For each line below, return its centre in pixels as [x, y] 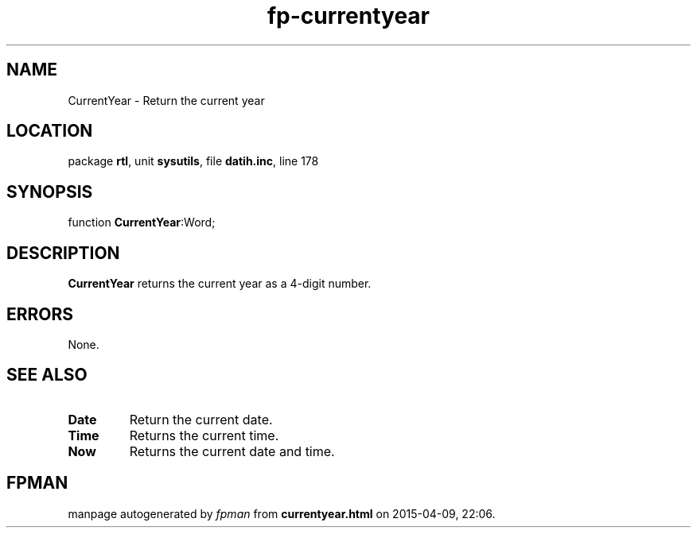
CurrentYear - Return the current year [166, 100]
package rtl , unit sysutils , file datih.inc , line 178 [193, 161]
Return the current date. [201, 419]
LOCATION [50, 131]
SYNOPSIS [50, 192]
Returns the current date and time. [232, 451]
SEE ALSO [47, 375]
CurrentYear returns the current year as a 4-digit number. [220, 284]
